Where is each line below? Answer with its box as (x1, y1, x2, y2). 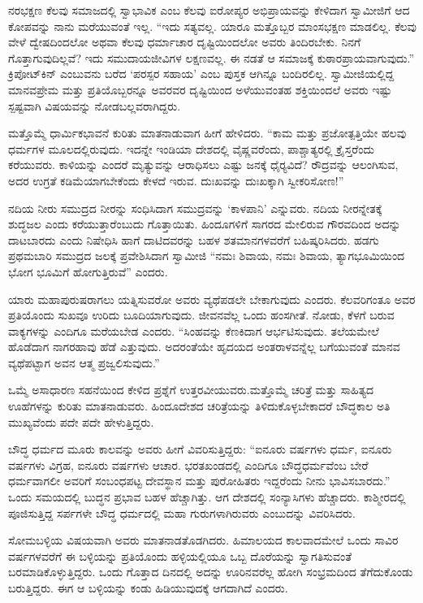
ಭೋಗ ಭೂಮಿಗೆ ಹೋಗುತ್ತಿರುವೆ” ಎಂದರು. (8, 262, 168, 280)
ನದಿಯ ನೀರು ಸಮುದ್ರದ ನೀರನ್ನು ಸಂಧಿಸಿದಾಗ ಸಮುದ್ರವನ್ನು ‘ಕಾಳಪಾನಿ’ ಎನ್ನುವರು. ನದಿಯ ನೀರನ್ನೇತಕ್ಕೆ (8, 199, 382, 216)
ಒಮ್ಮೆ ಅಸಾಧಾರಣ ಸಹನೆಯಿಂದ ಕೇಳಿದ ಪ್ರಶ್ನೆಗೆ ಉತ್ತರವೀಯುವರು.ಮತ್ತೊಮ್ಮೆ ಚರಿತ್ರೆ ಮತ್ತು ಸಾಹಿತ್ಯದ (8, 381, 374, 398)
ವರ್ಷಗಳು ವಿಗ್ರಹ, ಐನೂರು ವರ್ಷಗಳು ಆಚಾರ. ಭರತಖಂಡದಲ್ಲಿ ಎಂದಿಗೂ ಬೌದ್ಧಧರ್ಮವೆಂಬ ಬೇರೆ (8, 456, 369, 473)
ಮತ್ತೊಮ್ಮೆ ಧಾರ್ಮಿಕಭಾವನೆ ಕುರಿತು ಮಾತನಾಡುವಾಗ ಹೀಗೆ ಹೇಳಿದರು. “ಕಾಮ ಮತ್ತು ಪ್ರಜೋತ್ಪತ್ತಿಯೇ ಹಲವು (8, 124, 407, 141)
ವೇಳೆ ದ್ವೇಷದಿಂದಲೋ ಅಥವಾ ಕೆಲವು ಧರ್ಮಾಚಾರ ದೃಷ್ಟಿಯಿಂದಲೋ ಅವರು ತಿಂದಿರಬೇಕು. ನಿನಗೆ (8, 33, 361, 50)
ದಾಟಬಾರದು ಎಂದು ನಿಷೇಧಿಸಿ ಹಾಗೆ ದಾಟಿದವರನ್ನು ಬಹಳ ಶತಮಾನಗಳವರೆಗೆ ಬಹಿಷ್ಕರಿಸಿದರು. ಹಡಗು (8, 231, 379, 248)
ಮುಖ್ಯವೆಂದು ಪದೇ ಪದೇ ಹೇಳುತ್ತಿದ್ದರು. (8, 413, 154, 430)
